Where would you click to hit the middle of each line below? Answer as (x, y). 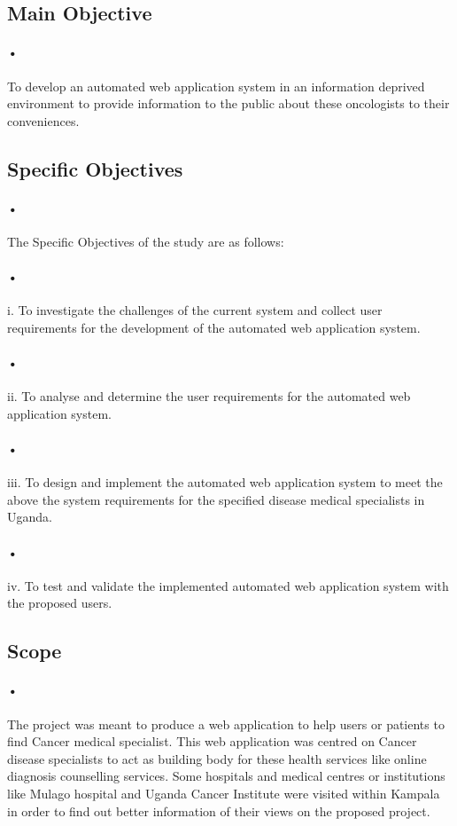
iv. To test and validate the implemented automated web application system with (228, 585)
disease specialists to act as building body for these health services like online (217, 758)
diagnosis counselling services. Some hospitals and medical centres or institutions (226, 776)
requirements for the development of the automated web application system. (214, 327)
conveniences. (43, 120)
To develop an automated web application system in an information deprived (216, 86)
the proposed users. (60, 603)
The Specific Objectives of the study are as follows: (146, 241)
